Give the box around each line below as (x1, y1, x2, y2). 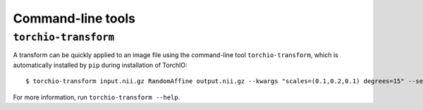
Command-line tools (13, 11, 135, 26)
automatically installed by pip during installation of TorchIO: (13, 61, 188, 69)
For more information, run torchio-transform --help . (13, 92, 180, 102)
